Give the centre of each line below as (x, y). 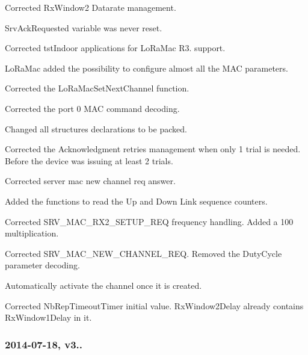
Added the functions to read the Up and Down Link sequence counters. (136, 201)
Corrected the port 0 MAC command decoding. (92, 108)
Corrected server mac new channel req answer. (90, 181)
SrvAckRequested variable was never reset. (84, 27)
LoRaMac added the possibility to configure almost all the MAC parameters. (146, 68)
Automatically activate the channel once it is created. (103, 285)
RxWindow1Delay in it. (48, 317)
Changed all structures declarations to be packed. (96, 128)
